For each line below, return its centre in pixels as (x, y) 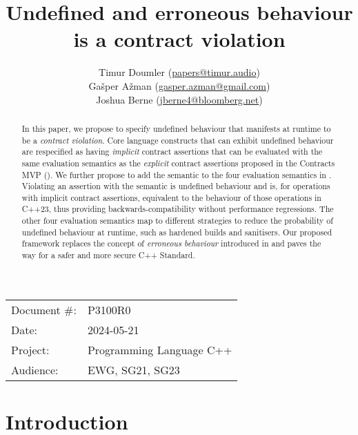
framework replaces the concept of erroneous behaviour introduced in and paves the (171, 243)
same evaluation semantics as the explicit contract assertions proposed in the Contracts (178, 163)
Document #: (44, 309)
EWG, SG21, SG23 (133, 369)
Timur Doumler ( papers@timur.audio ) (179, 72)
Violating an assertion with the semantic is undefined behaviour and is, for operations (176, 186)
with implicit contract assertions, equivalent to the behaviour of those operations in (171, 197)
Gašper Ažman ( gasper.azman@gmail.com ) (179, 85)
